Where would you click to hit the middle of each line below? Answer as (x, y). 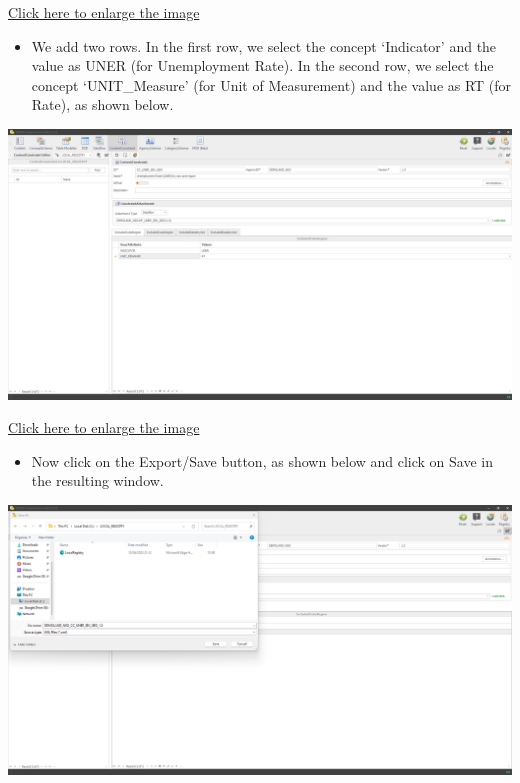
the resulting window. (97, 480)
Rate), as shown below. (102, 104)
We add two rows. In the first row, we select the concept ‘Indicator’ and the (264, 45)
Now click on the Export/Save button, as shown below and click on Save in (262, 460)
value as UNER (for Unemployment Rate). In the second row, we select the (262, 65)
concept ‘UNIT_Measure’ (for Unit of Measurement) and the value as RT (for (271, 84)
